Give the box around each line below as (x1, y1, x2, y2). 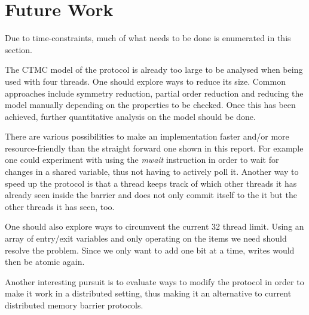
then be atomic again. (5, 255, 85, 268)
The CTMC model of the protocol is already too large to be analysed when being (5, 63, 303, 76)
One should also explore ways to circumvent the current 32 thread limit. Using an (5, 220, 304, 233)
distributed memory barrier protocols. (5, 299, 143, 311)
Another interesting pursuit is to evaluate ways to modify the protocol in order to (5, 275, 304, 288)
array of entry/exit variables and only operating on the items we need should (5, 232, 287, 245)
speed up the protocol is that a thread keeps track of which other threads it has (5, 177, 297, 189)
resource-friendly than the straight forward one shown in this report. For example (5, 141, 304, 154)
